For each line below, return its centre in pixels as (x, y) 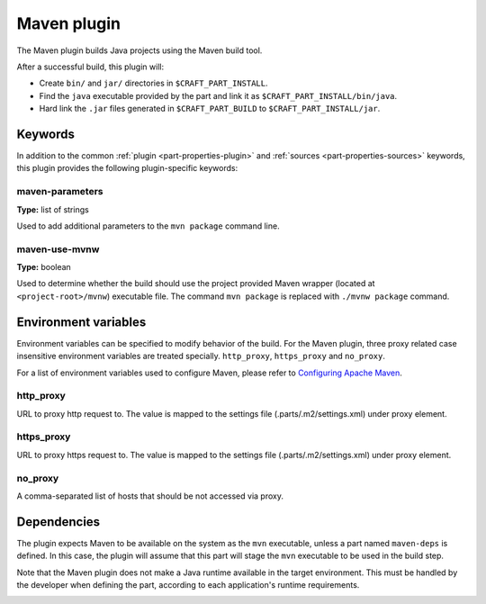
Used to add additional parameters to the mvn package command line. (148, 226)
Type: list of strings (53, 209)
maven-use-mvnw (58, 249)
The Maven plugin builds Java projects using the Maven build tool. (139, 50)
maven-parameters (60, 192)
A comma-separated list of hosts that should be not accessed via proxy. (150, 496)
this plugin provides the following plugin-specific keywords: (127, 168)
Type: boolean (44, 267)
